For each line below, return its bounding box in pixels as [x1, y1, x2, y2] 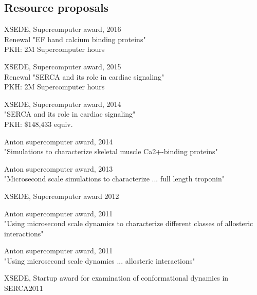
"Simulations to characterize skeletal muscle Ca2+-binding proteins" [4, 146, 218, 157]
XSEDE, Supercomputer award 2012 [4, 190, 119, 201]
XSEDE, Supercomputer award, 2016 [4, 24, 121, 34]
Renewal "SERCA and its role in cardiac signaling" [4, 71, 164, 82]
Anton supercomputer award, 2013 [4, 163, 113, 174]
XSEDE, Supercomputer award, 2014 [4, 98, 121, 109]
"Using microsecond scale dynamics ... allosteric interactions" [4, 255, 195, 266]
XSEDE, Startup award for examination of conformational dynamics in [4, 272, 229, 283]
